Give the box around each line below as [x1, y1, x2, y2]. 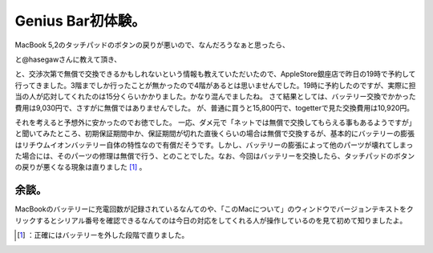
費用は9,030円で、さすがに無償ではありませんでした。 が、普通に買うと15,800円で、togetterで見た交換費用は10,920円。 [14, 102, 415, 112]
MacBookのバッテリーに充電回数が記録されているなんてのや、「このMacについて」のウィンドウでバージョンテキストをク [14, 204, 414, 214]
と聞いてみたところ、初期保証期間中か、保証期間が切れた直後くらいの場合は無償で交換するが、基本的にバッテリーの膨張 [14, 129, 415, 139]
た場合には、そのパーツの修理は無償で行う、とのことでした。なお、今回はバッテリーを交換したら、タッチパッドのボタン [14, 151, 415, 161]
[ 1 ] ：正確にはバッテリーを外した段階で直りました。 [17, 231, 189, 240]
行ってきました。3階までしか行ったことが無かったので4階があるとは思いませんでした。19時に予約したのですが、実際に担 [14, 80, 416, 90]
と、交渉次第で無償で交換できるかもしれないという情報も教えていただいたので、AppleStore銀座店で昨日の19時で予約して [14, 69, 416, 79]
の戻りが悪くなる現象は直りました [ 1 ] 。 [14, 163, 147, 172]
